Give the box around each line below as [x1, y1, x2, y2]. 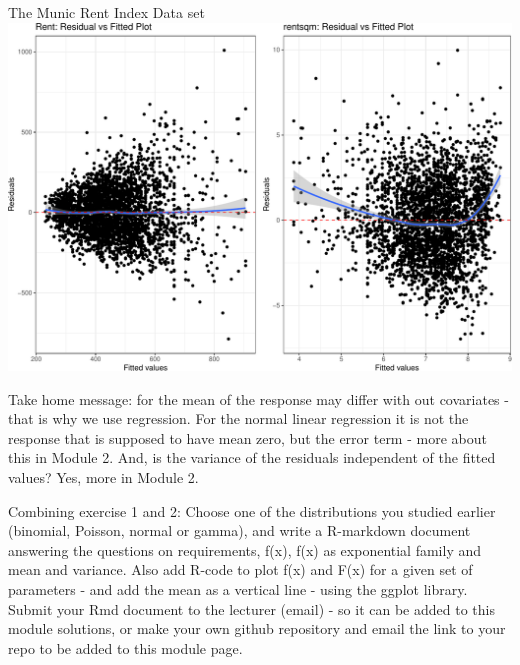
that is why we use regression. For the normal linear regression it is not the [8, 408, 469, 429]
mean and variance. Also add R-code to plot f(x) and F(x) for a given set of [8, 559, 473, 580]
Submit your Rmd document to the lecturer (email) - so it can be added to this [8, 598, 495, 619]
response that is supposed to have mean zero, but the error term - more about [8, 427, 487, 448]
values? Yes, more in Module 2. [8, 467, 199, 488]
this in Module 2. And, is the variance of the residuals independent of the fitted [8, 447, 496, 468]
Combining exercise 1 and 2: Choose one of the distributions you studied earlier [8, 500, 496, 521]
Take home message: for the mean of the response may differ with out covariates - [8, 388, 509, 409]
